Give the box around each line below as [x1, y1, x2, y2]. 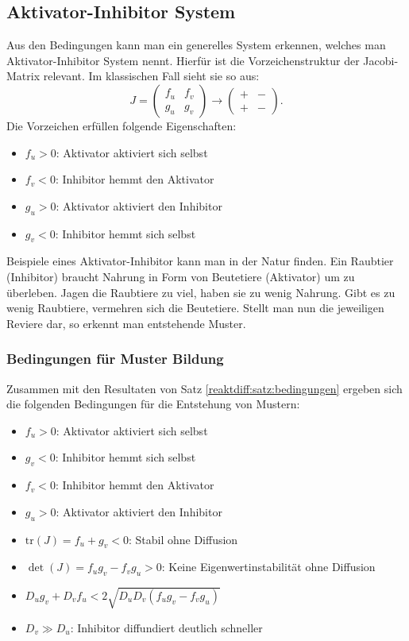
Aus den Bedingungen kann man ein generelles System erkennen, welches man [6, 37, 386, 53]
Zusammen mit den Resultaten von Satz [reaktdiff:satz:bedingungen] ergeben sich [6, 380, 403, 396]
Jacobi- [363, 52, 399, 68]
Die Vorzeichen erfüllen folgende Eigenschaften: [6, 117, 237, 133]
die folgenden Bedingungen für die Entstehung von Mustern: [6, 396, 300, 412]
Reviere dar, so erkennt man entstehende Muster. [6, 315, 246, 331]
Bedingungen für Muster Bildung [6, 349, 224, 369]
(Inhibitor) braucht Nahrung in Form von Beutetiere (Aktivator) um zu [6, 268, 355, 284]
